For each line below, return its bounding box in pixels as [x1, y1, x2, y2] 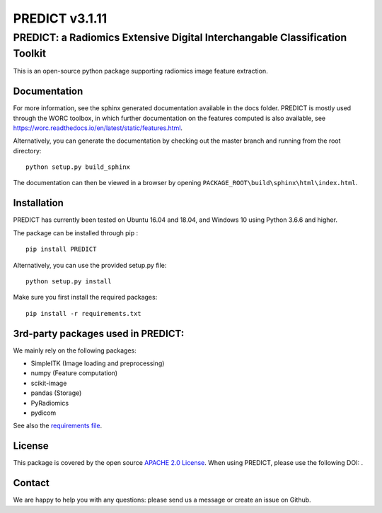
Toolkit [13, 47, 46, 60]
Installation [13, 197, 64, 209]
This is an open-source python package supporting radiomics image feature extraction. [13, 67, 268, 76]
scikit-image [30, 379, 67, 387]
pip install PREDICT [25, 245, 97, 254]
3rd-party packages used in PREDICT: [13, 327, 185, 339]
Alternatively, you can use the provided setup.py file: [13, 261, 167, 269]
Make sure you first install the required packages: [13, 293, 158, 302]
